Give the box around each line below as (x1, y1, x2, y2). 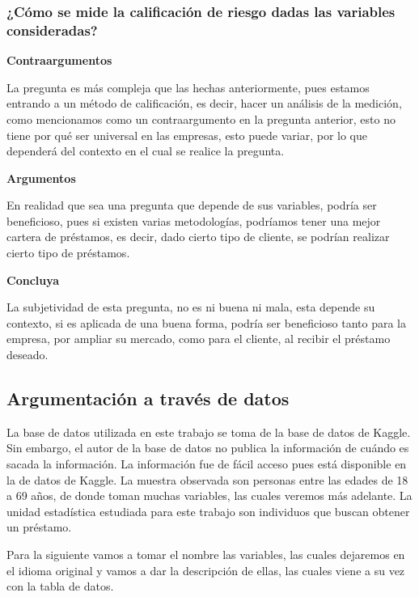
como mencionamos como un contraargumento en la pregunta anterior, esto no (6, 110, 396, 127)
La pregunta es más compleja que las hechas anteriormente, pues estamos (6, 78, 370, 95)
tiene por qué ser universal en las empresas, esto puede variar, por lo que (6, 126, 367, 143)
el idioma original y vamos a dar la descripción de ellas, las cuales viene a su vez (6, 561, 405, 578)
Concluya (6, 271, 60, 288)
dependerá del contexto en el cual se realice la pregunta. (6, 142, 285, 159)
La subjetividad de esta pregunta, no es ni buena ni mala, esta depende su (6, 298, 375, 315)
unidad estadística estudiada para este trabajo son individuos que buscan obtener (6, 502, 410, 519)
